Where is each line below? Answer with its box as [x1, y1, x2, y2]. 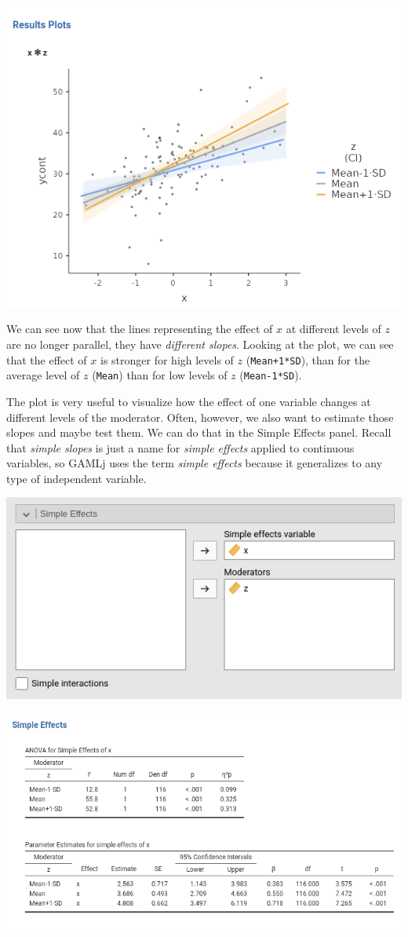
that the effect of [6, 351, 87, 368]
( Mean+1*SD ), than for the [246, 351, 370, 368]
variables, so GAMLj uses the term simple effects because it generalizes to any [6, 455, 383, 471]
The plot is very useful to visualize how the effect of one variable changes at [6, 393, 371, 409]
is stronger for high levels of [100, 351, 234, 368]
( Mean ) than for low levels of [92, 367, 228, 383]
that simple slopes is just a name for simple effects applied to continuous [6, 439, 355, 456]
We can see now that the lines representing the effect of [6, 320, 273, 337]
